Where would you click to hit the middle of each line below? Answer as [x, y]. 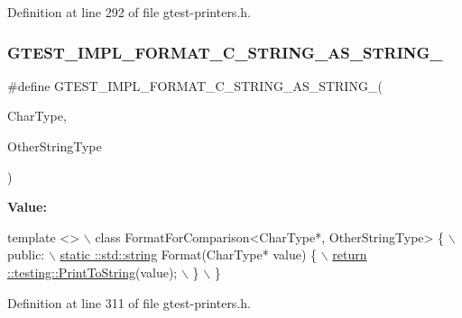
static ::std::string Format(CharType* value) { [188, 254]
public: [26, 254]
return [350, 254]
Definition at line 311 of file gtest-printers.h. [129, 302]
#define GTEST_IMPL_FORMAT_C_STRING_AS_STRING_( [195, 85]
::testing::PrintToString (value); [92, 272]
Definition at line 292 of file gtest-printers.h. [129, 12]
